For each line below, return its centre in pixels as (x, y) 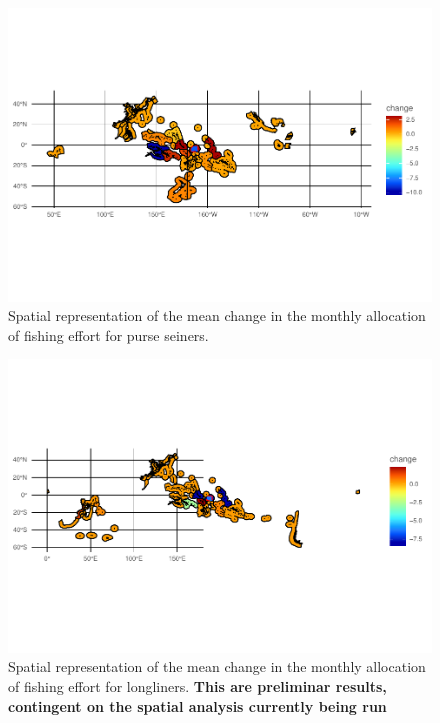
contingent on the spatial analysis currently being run (197, 705)
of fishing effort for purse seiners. (108, 334)
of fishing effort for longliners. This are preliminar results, (197, 686)
